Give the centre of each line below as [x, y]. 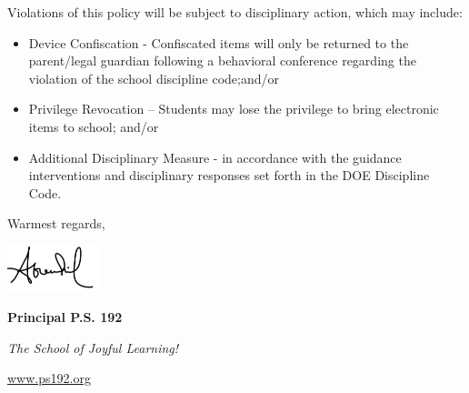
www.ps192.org [49, 378]
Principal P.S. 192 [65, 316]
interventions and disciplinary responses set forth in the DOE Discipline [229, 175]
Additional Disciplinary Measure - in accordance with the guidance [215, 157]
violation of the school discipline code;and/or [154, 78]
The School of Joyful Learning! [93, 347]
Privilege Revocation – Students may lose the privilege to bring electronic [234, 109]
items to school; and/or [94, 126]
